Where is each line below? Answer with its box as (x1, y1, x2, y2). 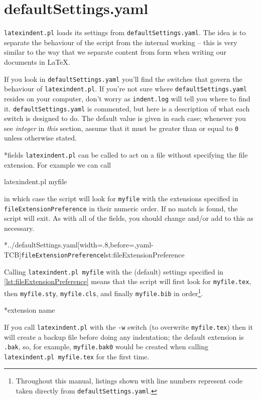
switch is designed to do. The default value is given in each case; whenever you (4, 113, 246, 123)
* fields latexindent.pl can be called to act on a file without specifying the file (4, 150, 248, 160)
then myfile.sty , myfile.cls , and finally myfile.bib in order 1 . (4, 286, 203, 298)
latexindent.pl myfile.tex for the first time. (4, 351, 150, 361)
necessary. (4, 222, 35, 233)
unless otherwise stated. (4, 132, 77, 143)
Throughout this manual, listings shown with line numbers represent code (16, 375, 243, 386)
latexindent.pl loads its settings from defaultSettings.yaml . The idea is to (4, 27, 246, 38)
